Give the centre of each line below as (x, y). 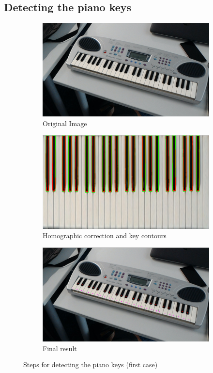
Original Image (65, 123)
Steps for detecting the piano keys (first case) (91, 365)
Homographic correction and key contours (105, 235)
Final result (60, 348)
